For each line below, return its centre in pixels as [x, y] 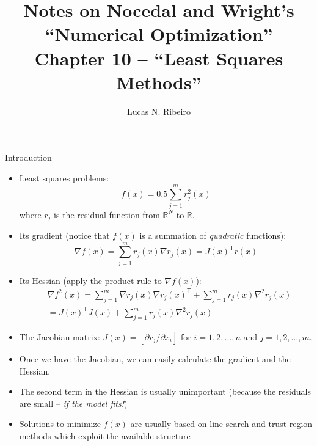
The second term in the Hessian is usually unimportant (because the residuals [165, 391]
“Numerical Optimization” [159, 34]
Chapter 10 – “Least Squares [159, 58]
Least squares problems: [64, 177]
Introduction [28, 157]
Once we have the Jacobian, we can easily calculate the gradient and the [155, 359]
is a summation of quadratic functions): [213, 236]
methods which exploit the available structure [105, 435]
